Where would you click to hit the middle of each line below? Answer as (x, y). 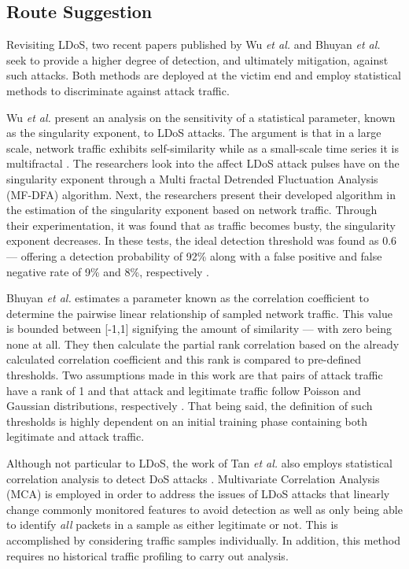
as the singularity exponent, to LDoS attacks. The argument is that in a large (194, 133)
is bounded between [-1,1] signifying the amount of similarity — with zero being (199, 329)
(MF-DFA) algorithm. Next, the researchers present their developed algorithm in (201, 194)
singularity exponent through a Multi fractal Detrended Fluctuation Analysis (192, 178)
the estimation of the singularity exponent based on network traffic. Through (192, 210)
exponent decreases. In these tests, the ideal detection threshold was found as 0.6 (202, 240)
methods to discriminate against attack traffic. (118, 90)
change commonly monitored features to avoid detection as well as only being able (204, 509)
